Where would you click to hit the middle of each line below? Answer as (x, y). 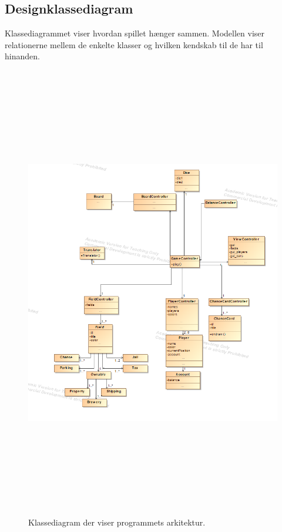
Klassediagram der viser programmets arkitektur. (117, 522)
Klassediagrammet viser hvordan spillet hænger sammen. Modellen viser (135, 33)
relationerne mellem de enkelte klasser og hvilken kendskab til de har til (134, 44)
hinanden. (22, 56)
